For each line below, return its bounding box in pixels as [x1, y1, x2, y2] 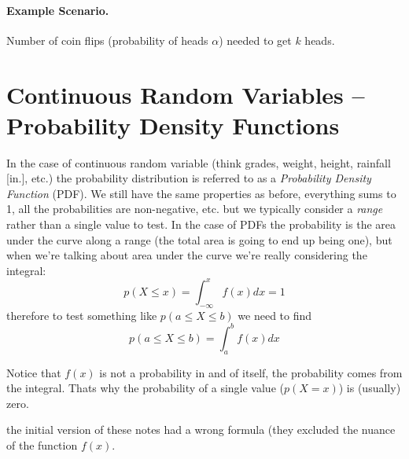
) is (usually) [338, 380, 401, 396]
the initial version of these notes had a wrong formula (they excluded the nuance [6, 421, 396, 438]
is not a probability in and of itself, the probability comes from [99, 364, 403, 380]
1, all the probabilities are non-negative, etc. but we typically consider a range [6, 200, 383, 217]
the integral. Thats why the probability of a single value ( [6, 380, 284, 396]
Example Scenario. [6, 2, 109, 18]
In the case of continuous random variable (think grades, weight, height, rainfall [6, 154, 391, 171]
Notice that [6, 364, 61, 380]
